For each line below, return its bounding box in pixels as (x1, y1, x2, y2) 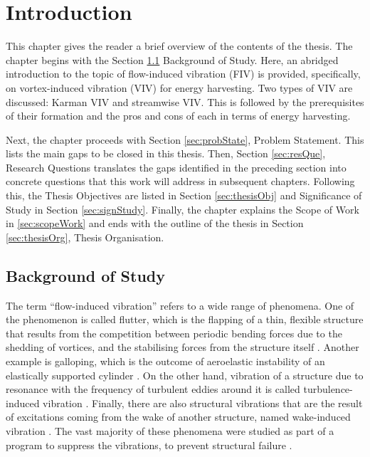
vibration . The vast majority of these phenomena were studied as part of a (6, 423, 334, 438)
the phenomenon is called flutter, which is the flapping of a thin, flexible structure (6, 312, 364, 327)
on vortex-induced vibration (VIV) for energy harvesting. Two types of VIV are (6, 80, 353, 95)
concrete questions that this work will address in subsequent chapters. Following (6, 174, 355, 189)
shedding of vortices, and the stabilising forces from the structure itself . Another (6, 340, 359, 354)
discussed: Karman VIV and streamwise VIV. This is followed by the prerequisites (6, 94, 364, 109)
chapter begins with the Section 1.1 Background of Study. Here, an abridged (6, 52, 339, 67)
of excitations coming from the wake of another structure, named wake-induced (6, 409, 351, 424)
